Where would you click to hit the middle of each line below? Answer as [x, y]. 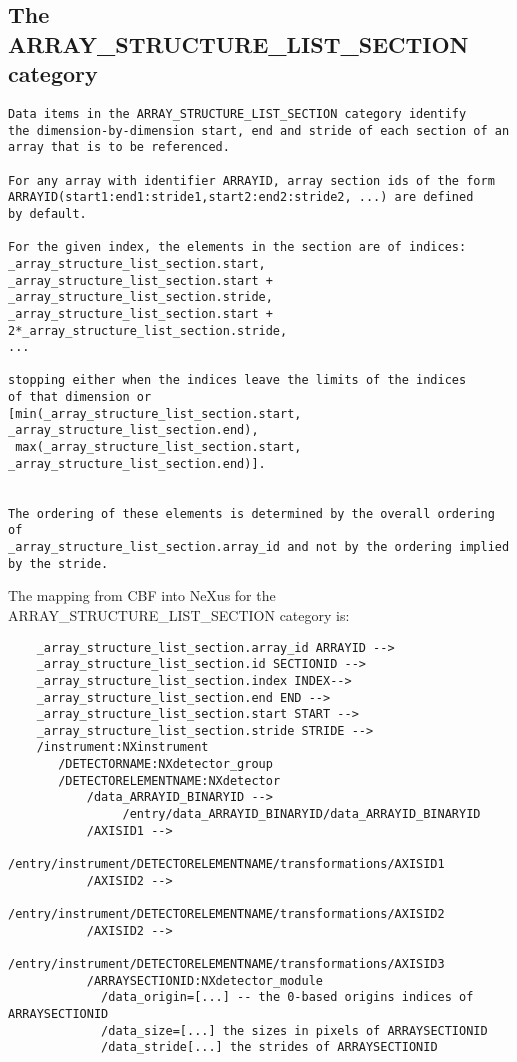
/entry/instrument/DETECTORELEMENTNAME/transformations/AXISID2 [226, 914]
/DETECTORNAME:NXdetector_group [165, 764]
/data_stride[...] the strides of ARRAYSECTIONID [269, 1047]
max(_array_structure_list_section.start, [158, 447]
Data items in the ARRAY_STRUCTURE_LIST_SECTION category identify [237, 113]
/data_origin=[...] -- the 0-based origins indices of [287, 997]
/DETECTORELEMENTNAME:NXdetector [169, 780]
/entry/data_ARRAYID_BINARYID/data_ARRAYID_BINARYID [301, 814]
